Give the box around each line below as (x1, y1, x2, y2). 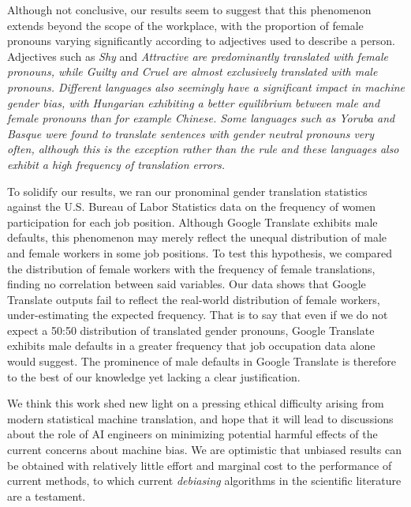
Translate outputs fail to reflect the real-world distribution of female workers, (7, 291, 380, 307)
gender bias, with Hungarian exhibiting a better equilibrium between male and (7, 94, 380, 111)
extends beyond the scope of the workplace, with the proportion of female (7, 17, 364, 33)
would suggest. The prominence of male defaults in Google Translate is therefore (7, 353, 396, 370)
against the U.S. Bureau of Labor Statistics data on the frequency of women (7, 198, 376, 215)
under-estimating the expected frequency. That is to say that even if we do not (7, 306, 388, 323)
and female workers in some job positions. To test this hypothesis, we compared (7, 244, 392, 261)
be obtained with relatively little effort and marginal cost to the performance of (7, 456, 392, 473)
